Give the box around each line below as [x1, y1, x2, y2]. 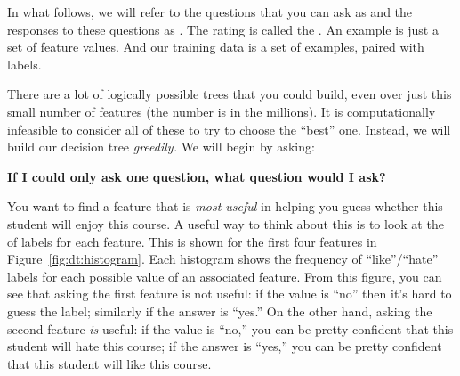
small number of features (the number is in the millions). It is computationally [7, 102, 436, 120]
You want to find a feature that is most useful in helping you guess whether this [7, 197, 443, 216]
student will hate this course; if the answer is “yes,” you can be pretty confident [7, 337, 442, 356]
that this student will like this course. [7, 354, 212, 372]
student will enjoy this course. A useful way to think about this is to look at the [7, 214, 444, 233]
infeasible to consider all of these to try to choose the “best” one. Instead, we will [7, 119, 451, 138]
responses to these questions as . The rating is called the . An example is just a [7, 20, 439, 38]
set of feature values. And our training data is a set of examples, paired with [7, 37, 424, 56]
